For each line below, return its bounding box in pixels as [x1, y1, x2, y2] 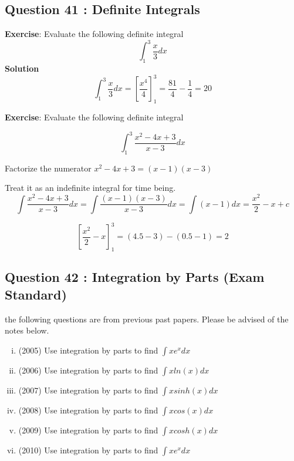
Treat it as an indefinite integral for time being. [5, 181, 176, 194]
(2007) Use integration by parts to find [18, 383, 158, 396]
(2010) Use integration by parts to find [18, 443, 158, 456]
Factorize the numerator [5, 161, 92, 174]
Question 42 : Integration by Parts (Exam [5, 268, 265, 286]
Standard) [5, 285, 67, 303]
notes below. [5, 324, 49, 337]
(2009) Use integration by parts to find [18, 423, 158, 436]
